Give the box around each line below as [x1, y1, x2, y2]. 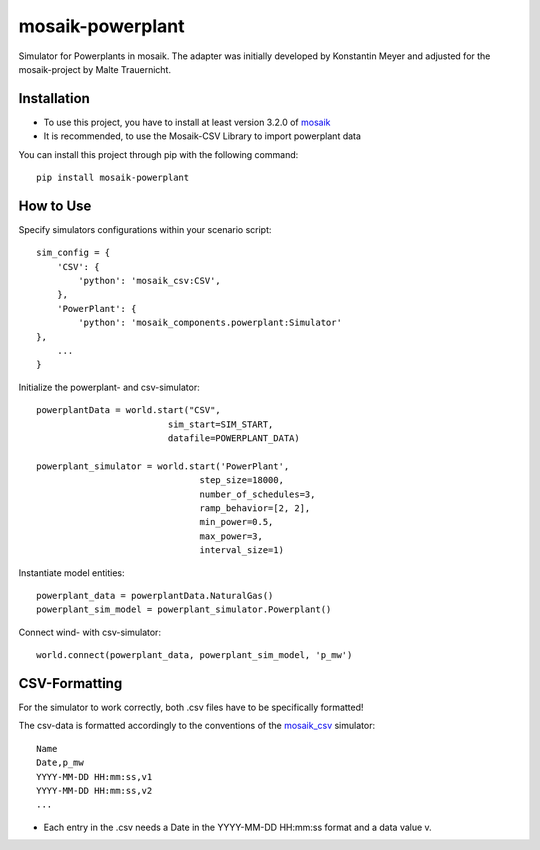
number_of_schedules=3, [199, 488, 316, 500]
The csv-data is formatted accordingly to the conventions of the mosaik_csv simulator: [18, 720, 375, 732]
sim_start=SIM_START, [167, 418, 274, 430]
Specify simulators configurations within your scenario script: [18, 223, 272, 235]
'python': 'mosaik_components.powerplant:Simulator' [78, 317, 342, 329]
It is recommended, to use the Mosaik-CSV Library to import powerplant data [43, 130, 362, 142]
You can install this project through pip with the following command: [18, 148, 299, 160]
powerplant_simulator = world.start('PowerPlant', [36, 460, 290, 472]
